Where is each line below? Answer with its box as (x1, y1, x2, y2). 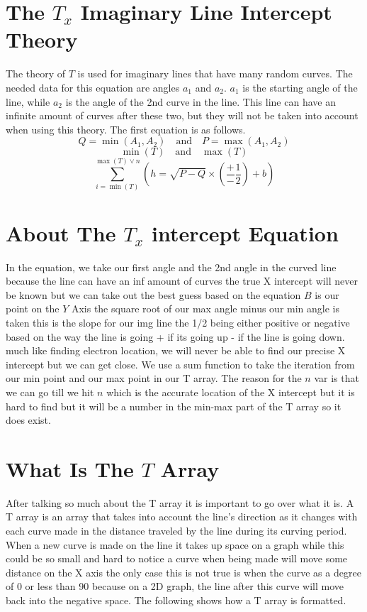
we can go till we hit (6, 384, 94, 399)
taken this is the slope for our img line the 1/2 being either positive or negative (6, 315, 350, 329)
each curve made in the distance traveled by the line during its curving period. (6, 523, 347, 538)
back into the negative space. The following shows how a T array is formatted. (6, 593, 346, 607)
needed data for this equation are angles (6, 80, 180, 94)
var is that (314, 371, 359, 386)
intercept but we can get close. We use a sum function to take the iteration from (6, 356, 355, 371)
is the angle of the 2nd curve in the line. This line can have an (65, 94, 336, 109)
